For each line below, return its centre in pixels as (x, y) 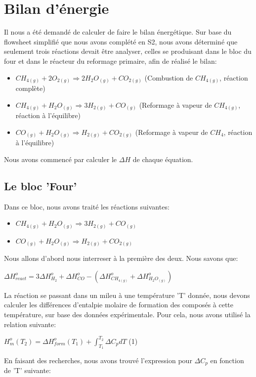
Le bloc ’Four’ (41, 186)
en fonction (227, 360)
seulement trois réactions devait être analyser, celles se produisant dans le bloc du (128, 51)
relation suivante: (30, 324)
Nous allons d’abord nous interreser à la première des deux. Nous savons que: (121, 258)
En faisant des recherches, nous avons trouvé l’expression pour (98, 360)
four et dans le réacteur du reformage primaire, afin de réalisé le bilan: (110, 61)
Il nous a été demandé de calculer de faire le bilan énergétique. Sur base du (118, 32)
